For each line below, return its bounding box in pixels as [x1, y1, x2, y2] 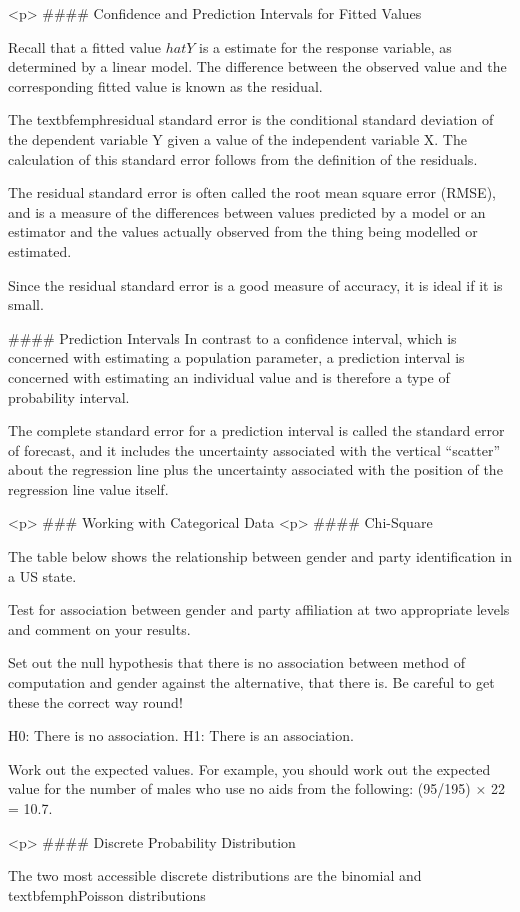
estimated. [8, 240, 72, 261]
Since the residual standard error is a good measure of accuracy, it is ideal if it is [8, 274, 503, 295]
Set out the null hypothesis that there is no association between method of [8, 652, 465, 673]
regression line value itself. [8, 478, 169, 499]
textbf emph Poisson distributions [8, 884, 206, 905]
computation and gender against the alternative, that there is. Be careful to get [8, 672, 495, 693]
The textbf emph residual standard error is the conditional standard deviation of [8, 109, 494, 130]
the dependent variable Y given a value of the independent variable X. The [8, 128, 467, 149]
